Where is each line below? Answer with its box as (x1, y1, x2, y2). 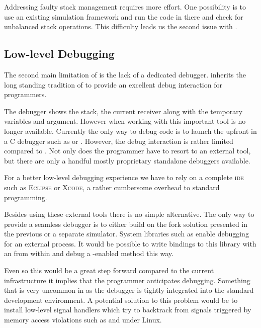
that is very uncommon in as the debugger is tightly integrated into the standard (4, 285, 254, 295)
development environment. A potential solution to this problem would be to (4, 294, 238, 305)
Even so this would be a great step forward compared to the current (4, 265, 214, 276)
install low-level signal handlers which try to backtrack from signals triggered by (4, 304, 251, 315)
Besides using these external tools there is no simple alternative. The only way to (4, 209, 254, 219)
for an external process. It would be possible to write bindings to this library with (4, 238, 256, 249)
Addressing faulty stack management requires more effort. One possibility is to (4, 2, 246, 12)
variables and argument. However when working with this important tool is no (4, 116, 246, 126)
